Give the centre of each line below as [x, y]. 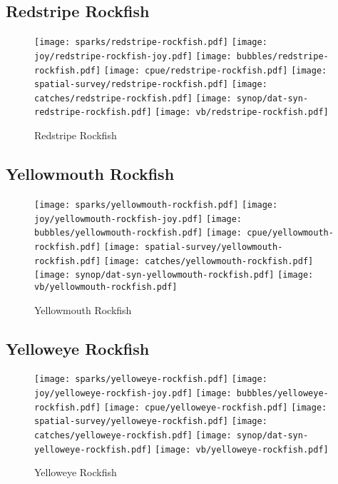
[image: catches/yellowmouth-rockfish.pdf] [209, 261]
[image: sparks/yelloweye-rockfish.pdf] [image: [151, 379]
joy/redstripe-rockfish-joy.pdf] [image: [133, 56]
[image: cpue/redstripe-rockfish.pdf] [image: [215, 70]
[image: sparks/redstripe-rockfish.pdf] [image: [151, 42]
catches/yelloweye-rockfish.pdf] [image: [133, 435]
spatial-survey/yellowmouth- [214, 247]
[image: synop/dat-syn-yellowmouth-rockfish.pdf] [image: [174, 275]
